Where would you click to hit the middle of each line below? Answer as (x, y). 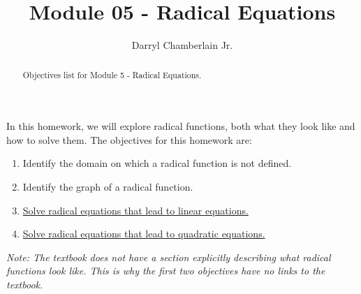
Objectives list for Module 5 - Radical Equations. (112, 74)
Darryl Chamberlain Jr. (182, 45)
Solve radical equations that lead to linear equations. (135, 210)
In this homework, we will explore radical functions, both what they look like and (181, 126)
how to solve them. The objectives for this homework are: (129, 139)
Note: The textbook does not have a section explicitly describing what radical (169, 257)
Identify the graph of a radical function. (108, 186)
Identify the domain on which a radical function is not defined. (157, 163)
